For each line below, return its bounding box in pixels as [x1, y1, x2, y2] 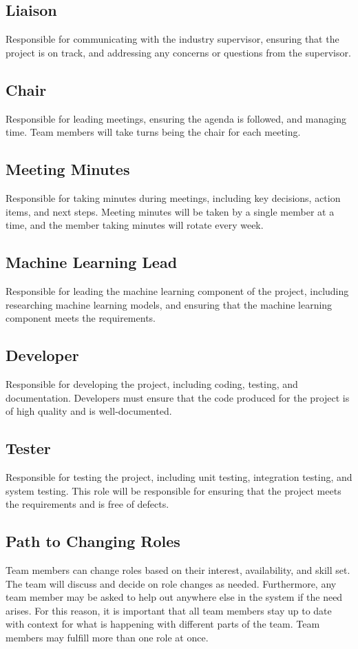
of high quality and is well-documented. [6, 404, 172, 418]
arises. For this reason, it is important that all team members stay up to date [6, 603, 332, 617]
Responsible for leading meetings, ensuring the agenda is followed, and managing [6, 111, 346, 125]
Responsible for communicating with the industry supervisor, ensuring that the [6, 32, 339, 46]
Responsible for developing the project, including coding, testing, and [6, 376, 298, 391]
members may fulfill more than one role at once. [6, 630, 209, 644]
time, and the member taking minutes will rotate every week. [6, 218, 264, 232]
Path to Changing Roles [6, 530, 180, 552]
